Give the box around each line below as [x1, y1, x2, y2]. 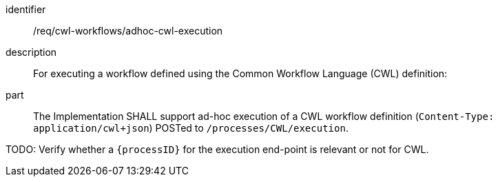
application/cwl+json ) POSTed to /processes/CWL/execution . [33, 122, 349, 134]
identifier [6, 3, 46, 15]
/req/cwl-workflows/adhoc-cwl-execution [33, 25, 223, 37]
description [6, 46, 57, 58]
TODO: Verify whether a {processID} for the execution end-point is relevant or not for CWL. [6, 143, 429, 155]
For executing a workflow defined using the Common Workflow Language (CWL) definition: [33, 68, 448, 79]
